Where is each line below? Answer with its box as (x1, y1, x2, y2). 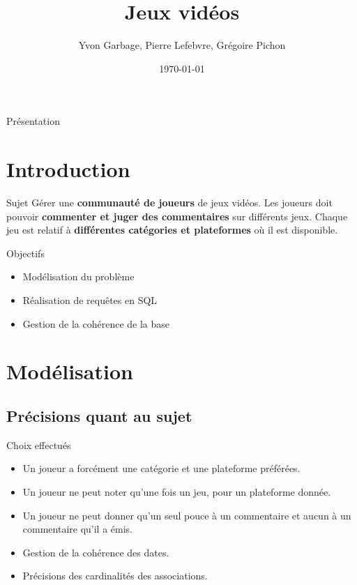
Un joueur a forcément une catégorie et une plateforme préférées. (22, 461, 301, 476)
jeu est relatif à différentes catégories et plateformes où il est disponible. (6, 222, 338, 237)
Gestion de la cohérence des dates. (22, 545, 169, 559)
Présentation (6, 114, 60, 128)
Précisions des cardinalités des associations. (22, 568, 208, 583)
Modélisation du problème (22, 269, 135, 284)
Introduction (6, 155, 130, 183)
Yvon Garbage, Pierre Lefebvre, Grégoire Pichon (78, 38, 286, 52)
